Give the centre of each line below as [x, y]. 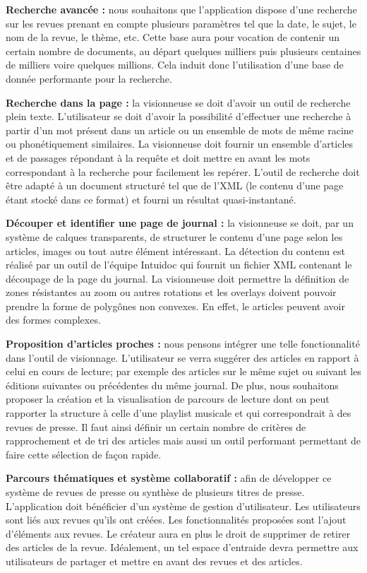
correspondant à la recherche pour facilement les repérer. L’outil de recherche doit [183, 171]
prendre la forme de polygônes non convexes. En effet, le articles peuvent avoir [175, 306]
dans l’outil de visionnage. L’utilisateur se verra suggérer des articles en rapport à [182, 357]
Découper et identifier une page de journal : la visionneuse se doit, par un [180, 223]
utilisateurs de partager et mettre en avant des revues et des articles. [154, 561]
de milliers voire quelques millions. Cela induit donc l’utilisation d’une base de [175, 65]
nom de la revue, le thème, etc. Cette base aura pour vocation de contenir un [173, 37]
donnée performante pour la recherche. [89, 78]
